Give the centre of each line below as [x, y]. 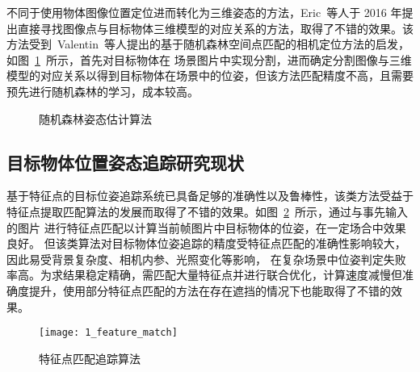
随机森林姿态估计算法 [95, 118]
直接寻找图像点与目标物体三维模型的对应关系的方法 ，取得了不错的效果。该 [215, 28]
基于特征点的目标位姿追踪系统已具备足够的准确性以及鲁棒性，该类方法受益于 [210, 196]
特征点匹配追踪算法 [90, 358]
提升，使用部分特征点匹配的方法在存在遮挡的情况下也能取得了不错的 [210, 290]
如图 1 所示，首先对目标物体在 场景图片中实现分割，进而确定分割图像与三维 [209, 59]
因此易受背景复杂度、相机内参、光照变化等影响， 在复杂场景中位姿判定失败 [206, 259]
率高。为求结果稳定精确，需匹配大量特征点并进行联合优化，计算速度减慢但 [204, 275]
